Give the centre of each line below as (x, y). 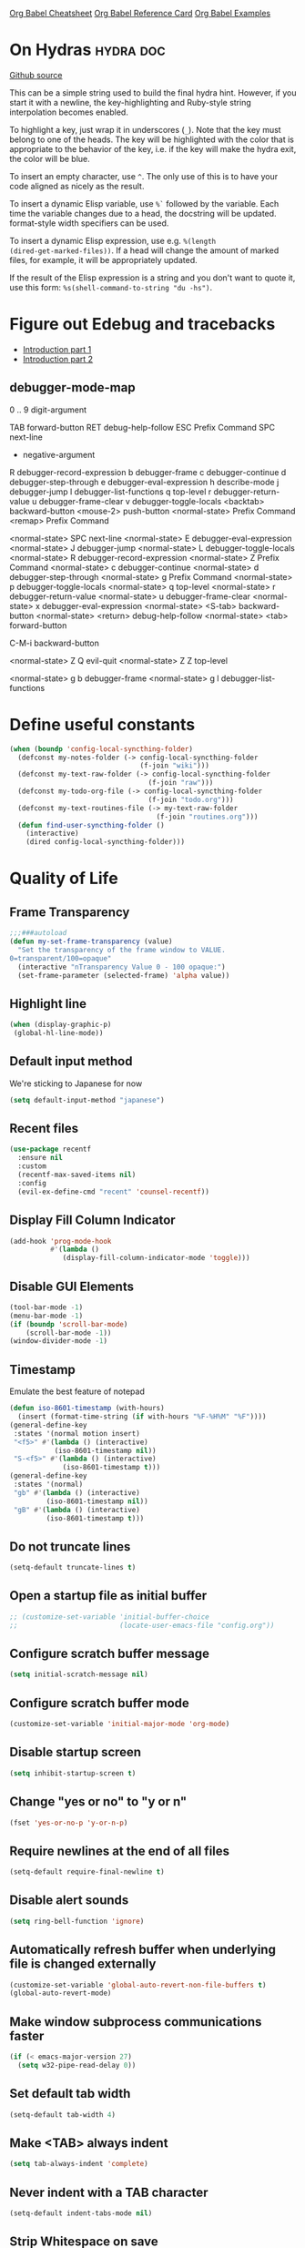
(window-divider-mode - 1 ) (58, 1341)
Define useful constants (102, 724)
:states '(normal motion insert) (77, 1433)
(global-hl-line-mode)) (58, 1033)
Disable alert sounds (69, 1901)
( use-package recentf (51, 1149)
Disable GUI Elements (72, 1286)
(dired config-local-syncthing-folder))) (105, 842)
